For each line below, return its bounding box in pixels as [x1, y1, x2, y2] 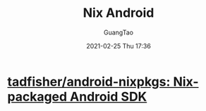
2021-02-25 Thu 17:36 [85, 41, 152, 50]
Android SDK [69, 89, 147, 105]
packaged [7, 89, 68, 105]
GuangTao [103, 28, 134, 37]
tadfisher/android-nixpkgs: [7, 74, 171, 89]
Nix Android [83, 5, 154, 21]
